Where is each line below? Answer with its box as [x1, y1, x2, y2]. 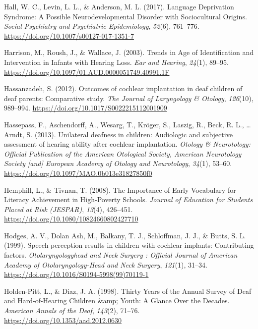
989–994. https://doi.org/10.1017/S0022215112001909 [4, 103, 167, 113]
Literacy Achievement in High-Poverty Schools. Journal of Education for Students [4, 194, 253, 205]
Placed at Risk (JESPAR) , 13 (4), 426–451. [4, 204, 133, 214]
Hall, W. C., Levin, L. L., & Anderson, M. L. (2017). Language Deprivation [4, 1, 234, 11]
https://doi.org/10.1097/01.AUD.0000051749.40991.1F [4, 66, 170, 77]
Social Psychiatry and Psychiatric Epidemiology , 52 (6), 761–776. [4, 21, 199, 31]
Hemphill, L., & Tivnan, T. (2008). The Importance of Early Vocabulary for [4, 184, 236, 195]
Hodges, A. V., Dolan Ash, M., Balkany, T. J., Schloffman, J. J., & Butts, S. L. [4, 230, 246, 240]
